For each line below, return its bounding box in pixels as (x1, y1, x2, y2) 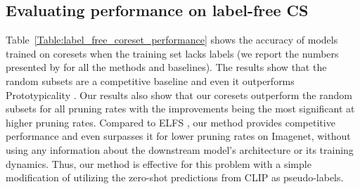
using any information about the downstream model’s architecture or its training (6, 142, 354, 157)
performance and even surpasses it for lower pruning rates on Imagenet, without (6, 129, 351, 143)
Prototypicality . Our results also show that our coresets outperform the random (6, 87, 352, 102)
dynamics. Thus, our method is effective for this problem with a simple (6, 156, 311, 171)
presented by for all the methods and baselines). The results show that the (6, 60, 327, 74)
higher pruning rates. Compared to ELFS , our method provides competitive (6, 115, 335, 129)
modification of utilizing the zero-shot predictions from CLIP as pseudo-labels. (6, 170, 344, 185)
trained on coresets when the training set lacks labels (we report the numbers (6, 46, 339, 60)
